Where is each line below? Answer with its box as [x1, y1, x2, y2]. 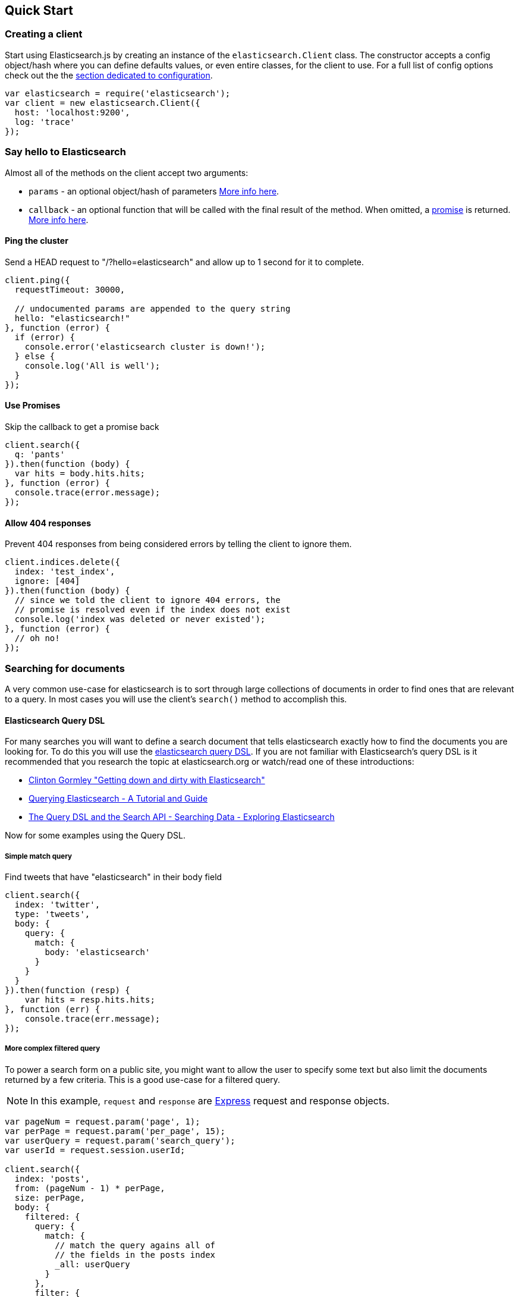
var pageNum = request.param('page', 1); [5, 1116, 200, 1126]
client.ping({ [5, 275, 70, 285]
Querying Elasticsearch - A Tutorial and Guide [29, 793, 208, 804]
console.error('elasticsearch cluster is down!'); [24, 341, 266, 351]
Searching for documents [5, 662, 125, 674]
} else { [14, 351, 55, 361]
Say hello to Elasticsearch [5, 146, 126, 158]
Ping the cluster [5, 235, 68, 246]
